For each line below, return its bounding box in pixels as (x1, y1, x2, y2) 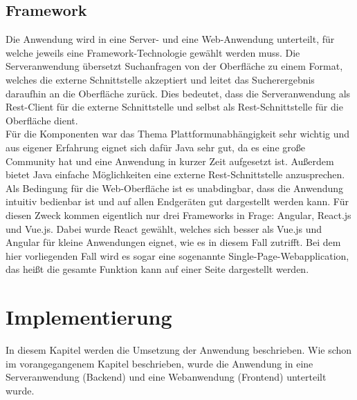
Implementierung (6, 303, 172, 331)
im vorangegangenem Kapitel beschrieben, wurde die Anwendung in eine (6, 356, 313, 370)
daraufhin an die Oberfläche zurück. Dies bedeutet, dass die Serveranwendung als (6, 86, 351, 100)
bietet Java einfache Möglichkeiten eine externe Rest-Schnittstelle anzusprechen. (6, 167, 345, 182)
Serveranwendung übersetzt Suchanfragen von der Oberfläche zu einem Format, (6, 59, 343, 73)
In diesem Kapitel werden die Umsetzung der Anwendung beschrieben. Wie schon (6, 343, 352, 357)
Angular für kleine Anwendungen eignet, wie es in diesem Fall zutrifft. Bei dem (6, 235, 341, 249)
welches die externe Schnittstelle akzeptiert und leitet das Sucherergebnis (6, 72, 315, 86)
